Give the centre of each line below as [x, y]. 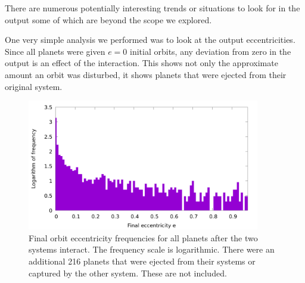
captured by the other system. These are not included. [128, 273]
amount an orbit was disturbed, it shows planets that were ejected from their [146, 74]
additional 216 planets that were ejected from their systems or [142, 261]
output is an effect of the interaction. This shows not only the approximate [141, 63]
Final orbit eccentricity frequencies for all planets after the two [143, 237]
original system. [34, 86]
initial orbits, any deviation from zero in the [211, 51]
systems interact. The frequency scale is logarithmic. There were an [152, 249]
